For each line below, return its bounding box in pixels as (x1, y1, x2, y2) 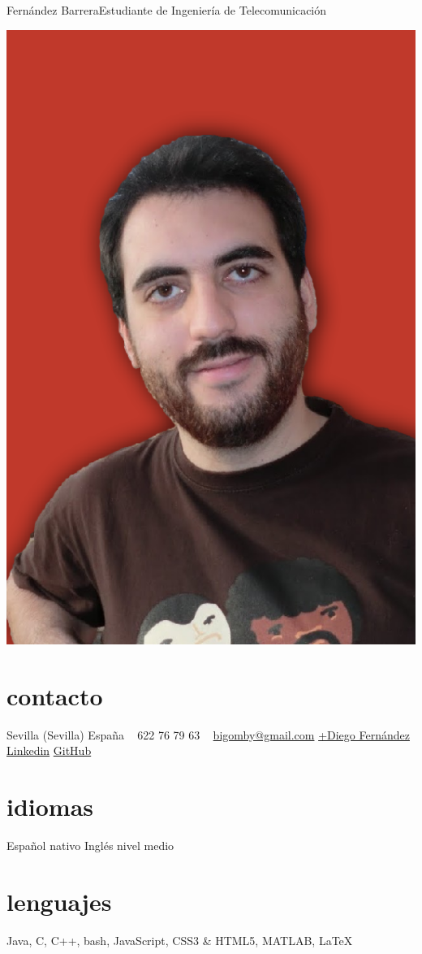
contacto (6, 679, 103, 712)
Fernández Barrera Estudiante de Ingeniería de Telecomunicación (6, 2, 327, 18)
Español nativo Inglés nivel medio (6, 837, 174, 854)
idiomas (6, 790, 94, 823)
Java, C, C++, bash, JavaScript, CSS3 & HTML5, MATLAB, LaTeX (6, 931, 353, 948)
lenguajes (6, 884, 112, 917)
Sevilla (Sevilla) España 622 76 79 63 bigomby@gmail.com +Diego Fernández (6, 726, 410, 743)
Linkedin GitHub (6, 742, 92, 759)
